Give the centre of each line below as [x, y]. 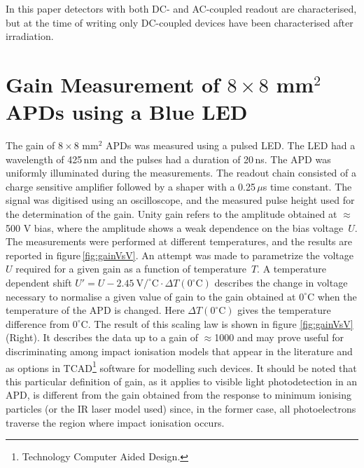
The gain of [30, 145]
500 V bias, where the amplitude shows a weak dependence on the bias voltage [175, 227]
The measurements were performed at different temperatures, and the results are [179, 241]
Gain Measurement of [113, 84]
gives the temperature [284, 310]
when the [337, 296]
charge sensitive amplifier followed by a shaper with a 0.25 [131, 186]
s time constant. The [307, 186]
